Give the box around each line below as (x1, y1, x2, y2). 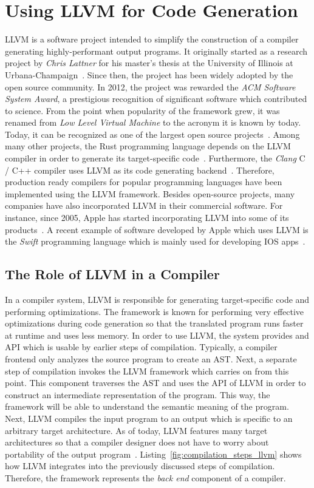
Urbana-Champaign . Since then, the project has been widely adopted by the (5, 68, 293, 81)
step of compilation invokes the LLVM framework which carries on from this (5, 364, 289, 377)
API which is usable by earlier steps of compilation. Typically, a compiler (5, 341, 278, 353)
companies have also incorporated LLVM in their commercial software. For (5, 199, 283, 212)
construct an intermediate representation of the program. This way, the (5, 388, 270, 401)
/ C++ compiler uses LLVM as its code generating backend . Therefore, (5, 163, 275, 176)
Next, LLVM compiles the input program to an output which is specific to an (5, 412, 293, 424)
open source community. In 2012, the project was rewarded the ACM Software (5, 80, 296, 93)
